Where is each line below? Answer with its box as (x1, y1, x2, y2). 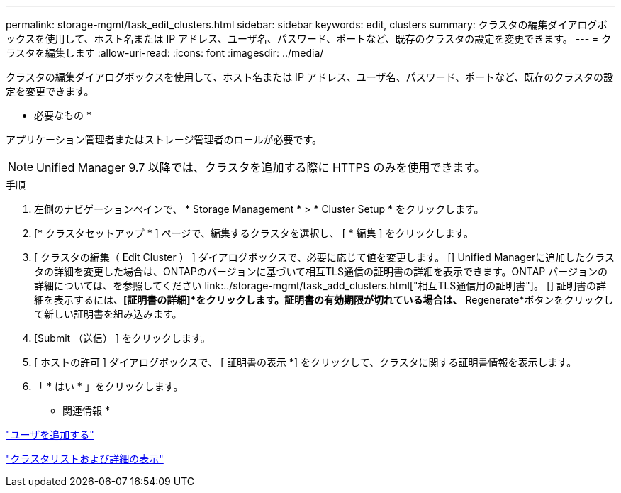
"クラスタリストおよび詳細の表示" (6, 453, 164, 465)
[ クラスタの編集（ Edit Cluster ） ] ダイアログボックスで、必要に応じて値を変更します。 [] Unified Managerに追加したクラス (34, 251, 615, 263)
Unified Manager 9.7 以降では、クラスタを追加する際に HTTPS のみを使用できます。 (36, 160, 486, 175)
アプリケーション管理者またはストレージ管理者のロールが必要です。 (6, 133, 323, 145)
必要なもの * (34, 109, 91, 121)
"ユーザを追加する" (6, 428, 94, 441)
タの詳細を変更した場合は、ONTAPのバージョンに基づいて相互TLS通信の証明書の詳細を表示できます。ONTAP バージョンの (34, 265, 608, 277)
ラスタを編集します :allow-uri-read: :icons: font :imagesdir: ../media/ (6, 47, 324, 59)
